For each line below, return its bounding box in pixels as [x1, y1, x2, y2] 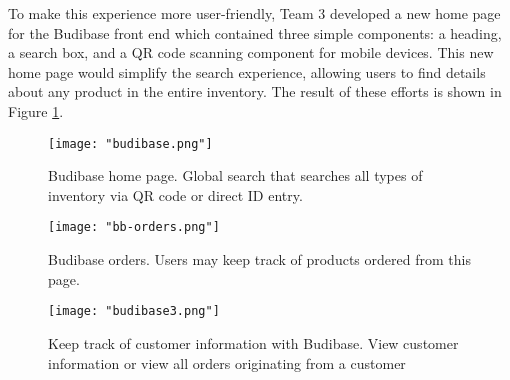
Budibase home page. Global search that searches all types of [48, 165, 423, 186]
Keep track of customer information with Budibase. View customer [48, 332, 459, 353]
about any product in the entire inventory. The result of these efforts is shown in [8, 81, 502, 102]
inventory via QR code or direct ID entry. [48, 184, 303, 205]
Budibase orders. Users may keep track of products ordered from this [48, 249, 471, 270]
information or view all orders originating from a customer [48, 352, 406, 373]
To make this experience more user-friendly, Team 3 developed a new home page [8, 3, 501, 23]
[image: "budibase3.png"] [48, 304, 220, 319]
